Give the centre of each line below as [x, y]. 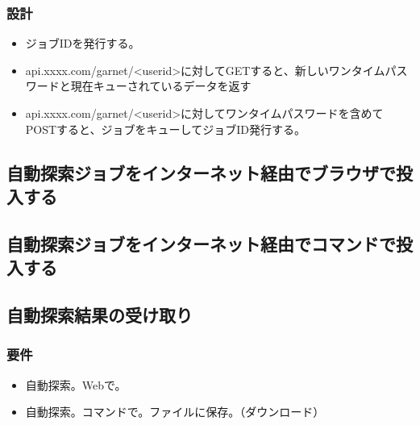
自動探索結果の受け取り [100, 314]
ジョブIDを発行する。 [83, 43]
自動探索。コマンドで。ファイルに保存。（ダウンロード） [175, 412]
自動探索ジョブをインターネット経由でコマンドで [201, 243]
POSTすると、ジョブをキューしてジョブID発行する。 [165, 129]
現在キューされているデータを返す [161, 86]
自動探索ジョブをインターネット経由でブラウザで [201, 172]
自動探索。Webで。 [76, 384]
